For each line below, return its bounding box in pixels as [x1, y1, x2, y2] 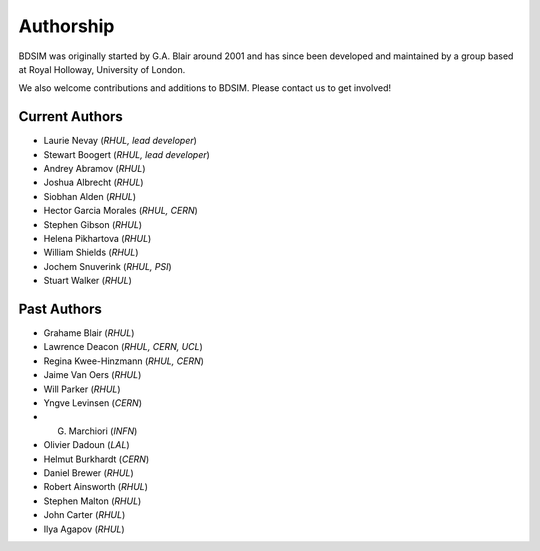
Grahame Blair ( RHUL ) [43, 327, 135, 339]
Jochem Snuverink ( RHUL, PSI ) [43, 260, 172, 272]
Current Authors [18, 108, 124, 125]
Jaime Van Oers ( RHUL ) [43, 369, 142, 381]
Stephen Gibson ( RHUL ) [43, 218, 143, 230]
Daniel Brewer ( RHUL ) [43, 466, 134, 479]
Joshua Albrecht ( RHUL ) [43, 176, 144, 189]
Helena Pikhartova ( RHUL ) [43, 232, 152, 244]
